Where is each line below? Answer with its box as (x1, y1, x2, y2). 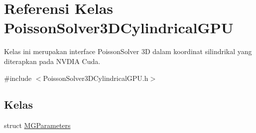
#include (4, 72, 32, 83)
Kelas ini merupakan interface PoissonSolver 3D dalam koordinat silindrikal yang (4, 46, 252, 57)
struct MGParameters (4, 120, 71, 131)
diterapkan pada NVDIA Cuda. (4, 56, 101, 66)
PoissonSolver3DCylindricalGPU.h (43, 72, 148, 83)
